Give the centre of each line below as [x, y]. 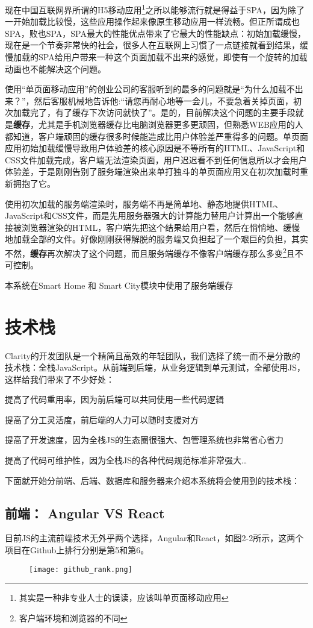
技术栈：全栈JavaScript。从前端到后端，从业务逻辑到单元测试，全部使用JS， [155, 367]
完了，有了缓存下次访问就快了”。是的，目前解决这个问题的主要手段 [163, 112]
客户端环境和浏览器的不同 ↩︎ [73, 617]
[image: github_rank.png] [81, 569]
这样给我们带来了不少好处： [60, 379]
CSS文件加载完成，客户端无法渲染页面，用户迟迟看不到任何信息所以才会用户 [156, 159]
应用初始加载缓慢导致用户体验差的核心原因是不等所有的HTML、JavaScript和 [155, 148]
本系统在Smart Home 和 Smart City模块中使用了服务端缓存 [119, 285]
